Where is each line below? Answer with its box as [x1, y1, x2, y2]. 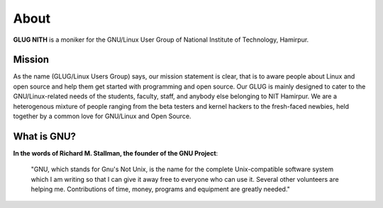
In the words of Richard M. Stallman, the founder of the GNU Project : [13, 149, 218, 157]
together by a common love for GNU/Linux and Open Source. [13, 112, 191, 120]
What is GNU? [13, 130, 77, 142]
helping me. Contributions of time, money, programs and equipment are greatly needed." [30, 185, 291, 194]
